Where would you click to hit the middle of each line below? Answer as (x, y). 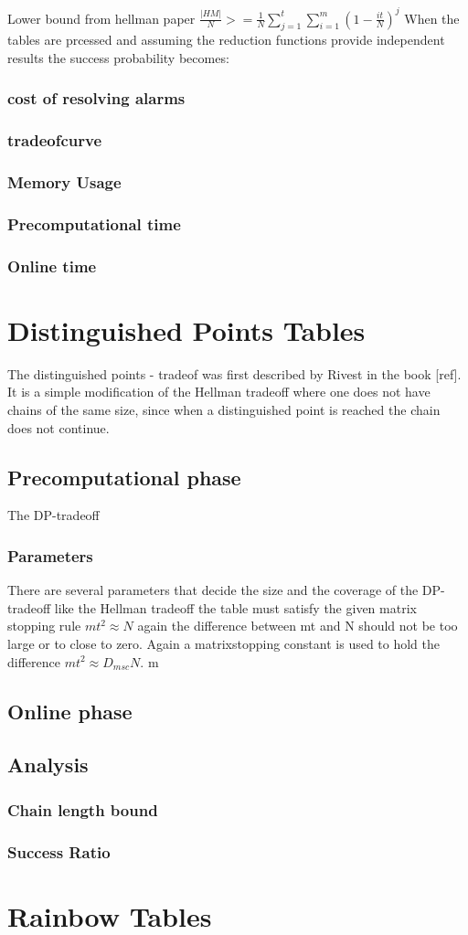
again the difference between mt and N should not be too (298, 626)
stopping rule (44, 626)
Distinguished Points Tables (186, 329)
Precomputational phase (124, 477)
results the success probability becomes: (118, 57)
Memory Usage (64, 182)
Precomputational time (94, 223)
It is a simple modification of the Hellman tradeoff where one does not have (219, 392)
